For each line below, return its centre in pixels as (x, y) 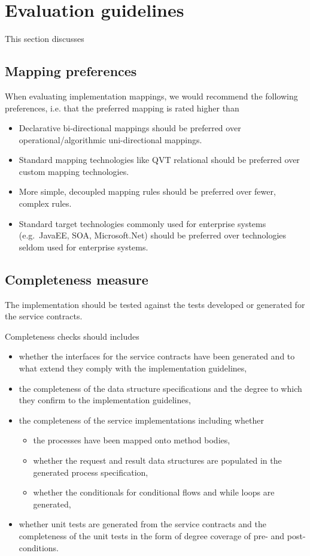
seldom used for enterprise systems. (83, 247)
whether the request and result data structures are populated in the (157, 460)
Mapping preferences (71, 71)
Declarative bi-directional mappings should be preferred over (130, 128)
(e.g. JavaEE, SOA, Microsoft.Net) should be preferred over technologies (153, 235)
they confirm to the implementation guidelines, (105, 400)
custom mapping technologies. (74, 171)
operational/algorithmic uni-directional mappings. (110, 139)
